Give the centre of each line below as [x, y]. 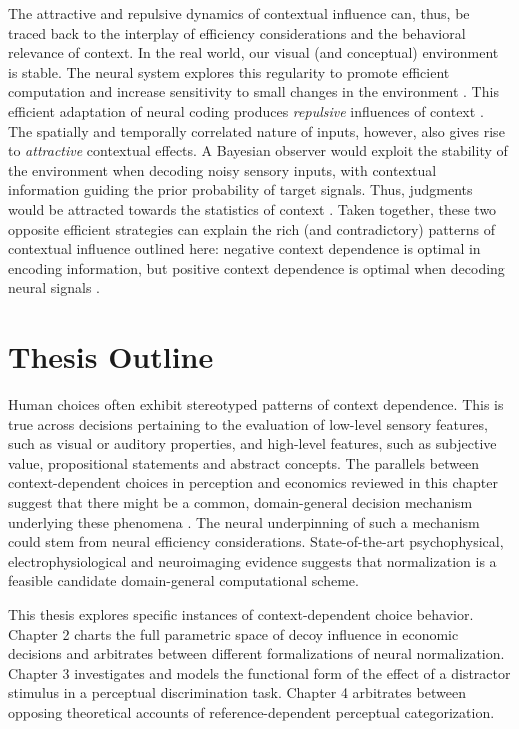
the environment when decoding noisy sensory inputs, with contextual [222, 169]
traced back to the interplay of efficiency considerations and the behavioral [237, 32]
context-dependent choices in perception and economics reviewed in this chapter [253, 482]
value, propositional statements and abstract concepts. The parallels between [244, 462]
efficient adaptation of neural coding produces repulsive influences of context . [246, 110]
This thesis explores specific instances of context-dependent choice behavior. [241, 613]
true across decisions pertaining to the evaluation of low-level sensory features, [248, 423]
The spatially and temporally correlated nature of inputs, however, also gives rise [256, 130]
